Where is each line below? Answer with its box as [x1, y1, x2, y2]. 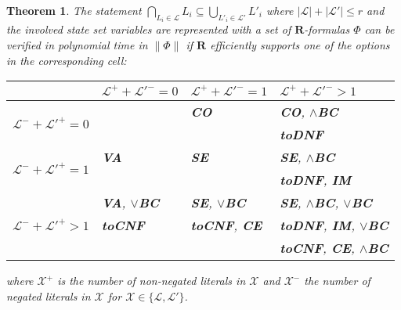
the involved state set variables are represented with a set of [6, 21, 291, 38]
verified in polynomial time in [6, 37, 148, 53]
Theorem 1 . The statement [6, 2, 142, 18]
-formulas [304, 21, 350, 38]
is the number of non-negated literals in [57, 272, 246, 289]
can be [364, 21, 395, 38]
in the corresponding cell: [6, 52, 127, 68]
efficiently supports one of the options [210, 37, 390, 53]
